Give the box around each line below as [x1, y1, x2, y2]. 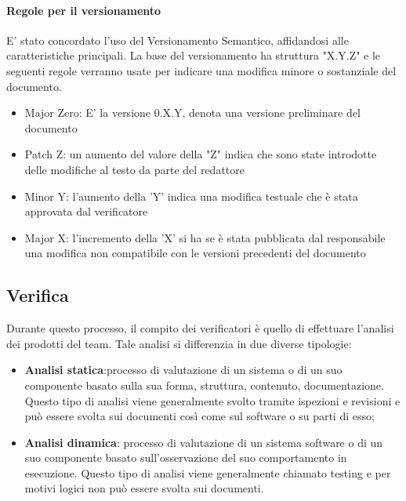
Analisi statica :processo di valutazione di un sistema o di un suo [24, 361, 343, 378]
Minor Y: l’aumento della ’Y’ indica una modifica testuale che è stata [24, 187, 358, 204]
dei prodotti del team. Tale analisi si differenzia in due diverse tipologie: [6, 335, 352, 351]
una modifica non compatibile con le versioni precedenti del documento [24, 245, 366, 261]
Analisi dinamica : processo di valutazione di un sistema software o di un [24, 434, 383, 450]
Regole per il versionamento [6, 2, 161, 18]
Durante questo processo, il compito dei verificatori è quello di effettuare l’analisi [6, 320, 394, 336]
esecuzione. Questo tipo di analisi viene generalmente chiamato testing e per [24, 464, 391, 481]
